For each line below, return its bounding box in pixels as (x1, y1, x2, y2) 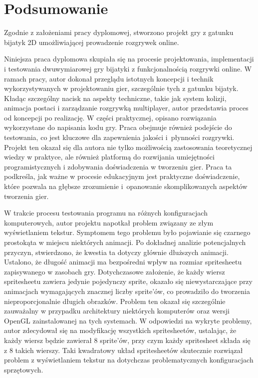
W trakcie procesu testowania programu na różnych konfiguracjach (4, 207, 208, 218)
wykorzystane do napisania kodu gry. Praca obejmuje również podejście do (4, 122, 232, 132)
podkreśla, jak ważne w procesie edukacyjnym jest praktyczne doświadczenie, (4, 171, 240, 181)
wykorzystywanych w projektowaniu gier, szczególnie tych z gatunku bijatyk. (4, 83, 239, 93)
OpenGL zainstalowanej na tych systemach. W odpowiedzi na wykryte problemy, (4, 315, 252, 325)
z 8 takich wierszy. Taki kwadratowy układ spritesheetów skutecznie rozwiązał (4, 344, 243, 355)
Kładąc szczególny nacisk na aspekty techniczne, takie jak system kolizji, (4, 92, 227, 103)
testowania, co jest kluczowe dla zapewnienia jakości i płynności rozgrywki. (4, 132, 235, 142)
